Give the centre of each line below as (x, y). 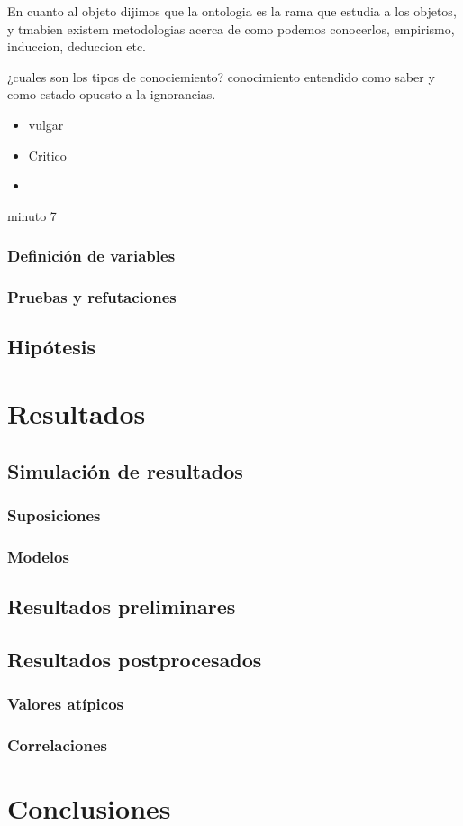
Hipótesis (51, 347)
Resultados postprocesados (135, 659)
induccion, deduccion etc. (77, 46)
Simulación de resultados (125, 470)
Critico (47, 155)
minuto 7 (32, 215)
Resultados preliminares (122, 606)
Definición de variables (91, 256)
